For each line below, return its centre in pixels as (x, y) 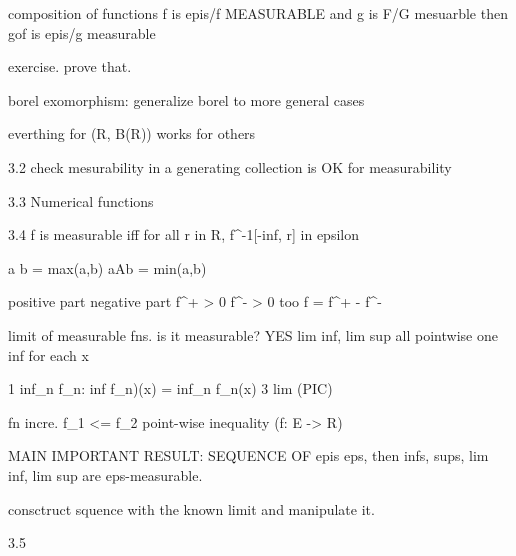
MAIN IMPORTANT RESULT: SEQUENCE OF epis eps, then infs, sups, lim (248, 455)
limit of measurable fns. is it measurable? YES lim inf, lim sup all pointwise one (253, 334)
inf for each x (48, 354)
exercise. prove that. (70, 66)
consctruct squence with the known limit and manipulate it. (191, 508)
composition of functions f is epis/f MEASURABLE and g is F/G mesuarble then (258, 13)
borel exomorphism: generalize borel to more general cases (186, 99)
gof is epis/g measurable (82, 32)
